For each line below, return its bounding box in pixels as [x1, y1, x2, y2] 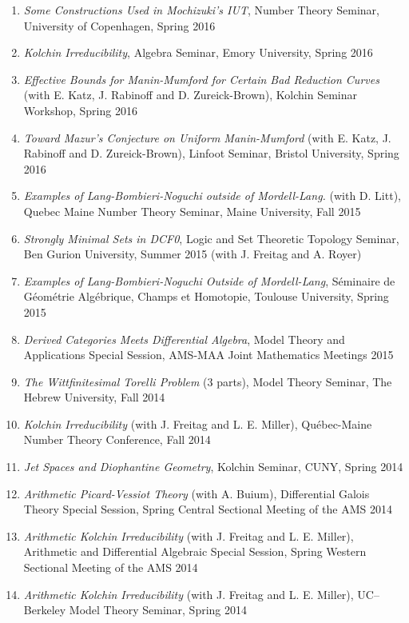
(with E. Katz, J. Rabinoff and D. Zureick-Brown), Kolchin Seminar [23, 86, 358, 103]
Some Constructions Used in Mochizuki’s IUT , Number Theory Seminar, [23, 2, 379, 18]
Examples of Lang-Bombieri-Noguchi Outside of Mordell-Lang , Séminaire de [23, 272, 395, 289]
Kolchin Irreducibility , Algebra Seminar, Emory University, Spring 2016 [23, 44, 373, 61]
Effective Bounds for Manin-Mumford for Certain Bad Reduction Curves [23, 70, 379, 87]
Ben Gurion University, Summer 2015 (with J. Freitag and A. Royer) [23, 246, 362, 262]
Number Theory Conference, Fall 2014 [23, 431, 211, 448]
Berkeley [23, 601, 66, 618]
